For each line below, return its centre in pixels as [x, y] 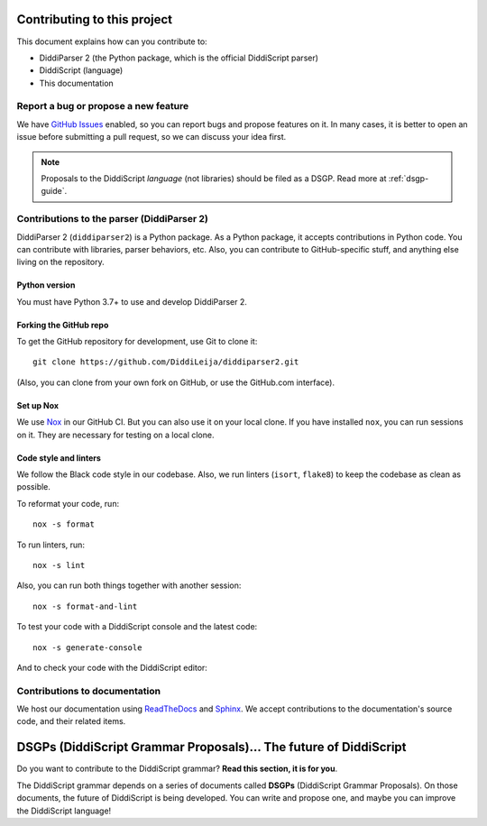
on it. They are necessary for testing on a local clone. [115, 435]
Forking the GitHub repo [63, 325]
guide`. [54, 191]
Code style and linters [59, 458]
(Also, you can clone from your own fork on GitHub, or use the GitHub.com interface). [176, 382]
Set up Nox [37, 405]
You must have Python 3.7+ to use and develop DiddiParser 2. [132, 301]
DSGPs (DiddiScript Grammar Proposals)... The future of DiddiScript [211, 747]
